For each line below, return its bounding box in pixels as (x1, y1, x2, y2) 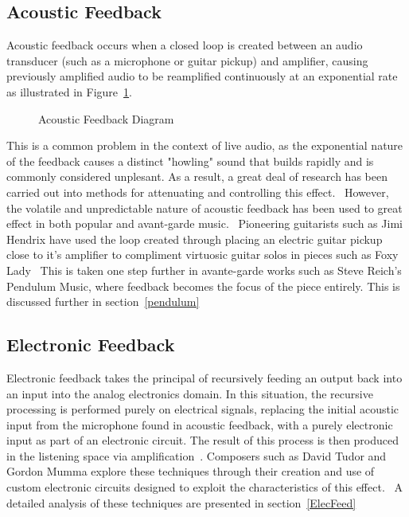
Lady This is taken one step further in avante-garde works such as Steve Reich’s (6, 261, 402, 278)
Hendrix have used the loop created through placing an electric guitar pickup (6, 230, 383, 247)
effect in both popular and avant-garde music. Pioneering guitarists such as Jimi (6, 215, 403, 232)
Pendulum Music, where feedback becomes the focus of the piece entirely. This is (6, 277, 400, 294)
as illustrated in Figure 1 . (6, 83, 132, 100)
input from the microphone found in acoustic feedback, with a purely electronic (6, 416, 393, 433)
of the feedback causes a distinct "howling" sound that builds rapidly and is (6, 152, 374, 169)
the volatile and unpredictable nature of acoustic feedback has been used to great (6, 199, 403, 216)
